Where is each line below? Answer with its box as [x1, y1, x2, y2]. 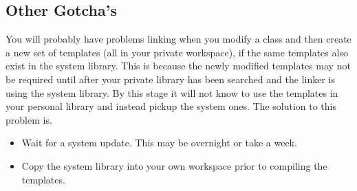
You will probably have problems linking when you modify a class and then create [6, 32, 351, 46]
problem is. [6, 112, 52, 126]
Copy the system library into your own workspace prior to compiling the [21, 158, 327, 172]
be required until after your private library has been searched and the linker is [6, 71, 335, 86]
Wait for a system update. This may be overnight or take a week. [21, 135, 297, 150]
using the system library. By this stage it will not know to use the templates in [6, 85, 338, 100]
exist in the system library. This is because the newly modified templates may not [6, 58, 351, 73]
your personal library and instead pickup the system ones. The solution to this [6, 99, 336, 113]
